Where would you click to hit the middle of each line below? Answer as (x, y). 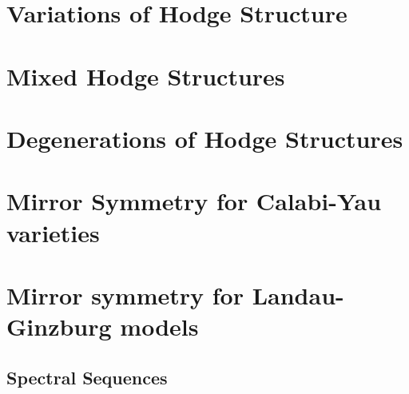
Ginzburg (59, 326)
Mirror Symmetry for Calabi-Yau (194, 201)
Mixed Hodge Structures (146, 76)
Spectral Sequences (87, 377)
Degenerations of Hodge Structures (205, 138)
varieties (53, 232)
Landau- (298, 295)
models (159, 326)
